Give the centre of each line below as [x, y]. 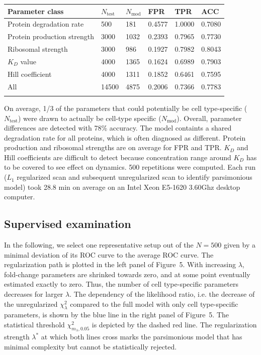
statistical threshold [34, 324]
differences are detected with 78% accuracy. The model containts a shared [118, 128]
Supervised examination [68, 224]
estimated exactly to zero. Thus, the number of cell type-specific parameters [121, 284]
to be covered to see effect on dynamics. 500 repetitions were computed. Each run [130, 167]
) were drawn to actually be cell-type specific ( [90, 118]
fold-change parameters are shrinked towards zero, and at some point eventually [127, 274]
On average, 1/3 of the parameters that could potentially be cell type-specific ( [126, 108]
